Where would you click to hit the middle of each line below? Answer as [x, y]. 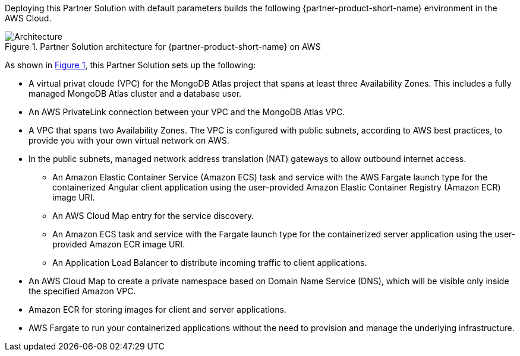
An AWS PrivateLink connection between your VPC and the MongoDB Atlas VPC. [187, 112]
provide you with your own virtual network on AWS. [129, 140]
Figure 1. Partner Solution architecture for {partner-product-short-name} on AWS [163, 47]
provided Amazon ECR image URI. [119, 244]
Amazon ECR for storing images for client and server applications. [157, 309]
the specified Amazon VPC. [82, 291]
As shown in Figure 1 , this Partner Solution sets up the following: [130, 65]
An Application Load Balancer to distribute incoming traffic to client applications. [210, 263]
